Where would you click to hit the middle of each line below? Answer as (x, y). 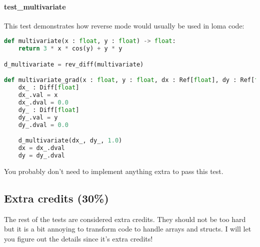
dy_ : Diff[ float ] (49, 110)
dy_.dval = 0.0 (43, 125)
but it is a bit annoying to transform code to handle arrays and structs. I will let (128, 229)
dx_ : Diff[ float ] (49, 88)
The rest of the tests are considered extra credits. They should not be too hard (125, 219)
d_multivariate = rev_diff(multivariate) (74, 64)
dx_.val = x (38, 95)
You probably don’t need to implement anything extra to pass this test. (114, 171)
